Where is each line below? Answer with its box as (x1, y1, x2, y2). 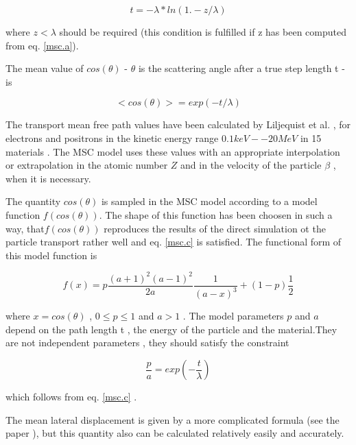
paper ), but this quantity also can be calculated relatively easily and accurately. (5, 426, 344, 440)
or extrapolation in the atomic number (5, 158, 168, 172)
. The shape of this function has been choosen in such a (99, 207, 333, 221)
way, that (5, 221, 45, 235)
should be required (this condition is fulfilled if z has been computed (59, 25, 346, 38)
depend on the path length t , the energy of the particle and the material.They (5, 322, 337, 336)
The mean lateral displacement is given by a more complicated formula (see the (5, 412, 340, 426)
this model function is (5, 248, 97, 262)
